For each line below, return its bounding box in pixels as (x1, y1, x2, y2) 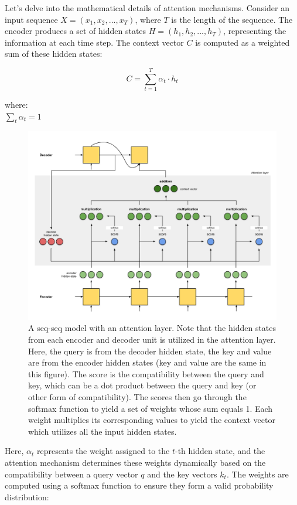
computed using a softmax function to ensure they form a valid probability (5, 479, 274, 492)
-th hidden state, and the (175, 445, 265, 457)
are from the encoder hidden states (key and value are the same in (28, 356, 267, 368)
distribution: (5, 490, 49, 503)
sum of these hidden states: (5, 47, 103, 60)
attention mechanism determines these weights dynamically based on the (5, 456, 266, 468)
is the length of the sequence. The (171, 13, 293, 25)
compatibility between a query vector (5, 468, 138, 480)
